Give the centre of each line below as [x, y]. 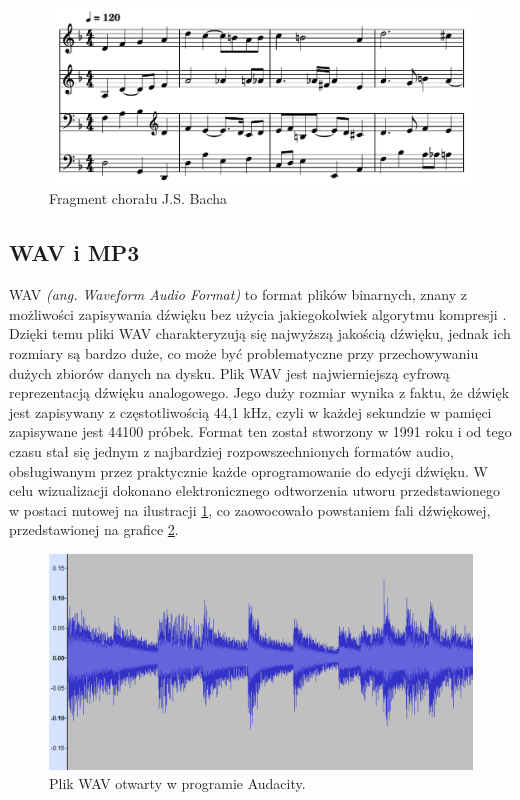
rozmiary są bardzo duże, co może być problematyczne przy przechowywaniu [244, 352]
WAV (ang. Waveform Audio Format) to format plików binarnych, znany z [238, 294]
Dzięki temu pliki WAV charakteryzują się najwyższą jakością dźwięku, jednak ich [260, 333]
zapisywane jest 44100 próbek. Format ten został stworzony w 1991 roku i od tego [260, 431]
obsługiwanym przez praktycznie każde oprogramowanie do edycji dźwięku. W [248, 470]
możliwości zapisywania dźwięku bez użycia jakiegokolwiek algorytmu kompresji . [258, 313]
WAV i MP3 [74, 252]
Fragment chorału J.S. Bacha [138, 198]
